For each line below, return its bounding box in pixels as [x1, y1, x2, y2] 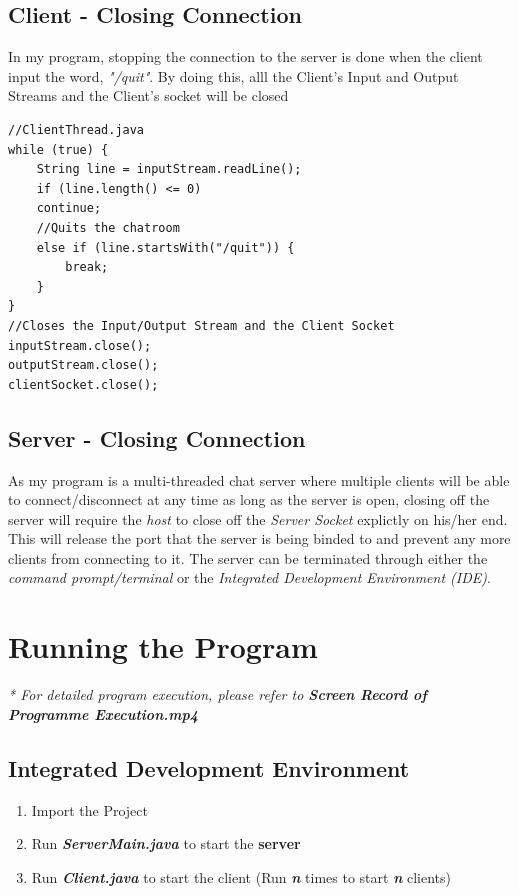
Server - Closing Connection [8, 422, 306, 453]
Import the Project [31, 799, 148, 820]
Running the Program [8, 626, 318, 667]
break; [65, 260, 109, 275]
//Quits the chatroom [36, 220, 180, 235]
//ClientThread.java [8, 122, 145, 137]
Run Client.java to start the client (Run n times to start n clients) [31, 866, 451, 887]
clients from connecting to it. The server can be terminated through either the [8, 547, 488, 568]
